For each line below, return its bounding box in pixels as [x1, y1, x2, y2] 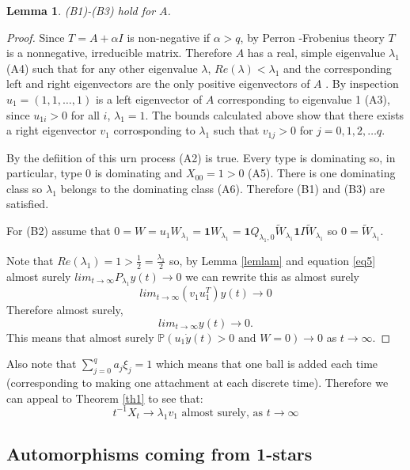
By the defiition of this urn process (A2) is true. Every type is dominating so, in [6, 149, 396, 165]
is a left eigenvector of [95, 90, 203, 107]
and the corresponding [283, 59, 392, 76]
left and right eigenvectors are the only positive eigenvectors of [6, 75, 310, 92]
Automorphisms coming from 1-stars [6, 442, 313, 466]
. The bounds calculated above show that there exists [145, 106, 404, 123]
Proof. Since [6, 28, 65, 45]
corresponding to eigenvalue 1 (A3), [218, 90, 390, 107]
